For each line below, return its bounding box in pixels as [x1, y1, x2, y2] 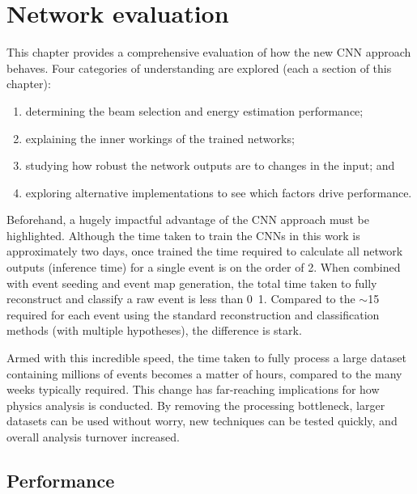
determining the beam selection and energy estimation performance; [25, 102, 364, 119]
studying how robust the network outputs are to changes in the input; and [25, 157, 395, 174]
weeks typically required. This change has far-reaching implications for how [6, 381, 380, 398]
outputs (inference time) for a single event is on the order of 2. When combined [6, 259, 401, 276]
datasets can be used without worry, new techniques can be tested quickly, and [6, 412, 398, 429]
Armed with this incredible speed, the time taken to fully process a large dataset [6, 349, 407, 366]
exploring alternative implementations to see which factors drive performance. [25, 184, 412, 201]
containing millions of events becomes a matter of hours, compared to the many [6, 365, 402, 382]
